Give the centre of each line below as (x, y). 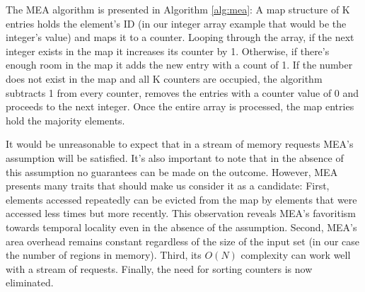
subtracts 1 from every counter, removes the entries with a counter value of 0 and (182, 92)
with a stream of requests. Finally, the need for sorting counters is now (159, 268)
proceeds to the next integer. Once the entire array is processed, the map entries (180, 106)
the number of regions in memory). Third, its (104, 255)
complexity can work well (296, 255)
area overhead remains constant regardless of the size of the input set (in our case (183, 241)
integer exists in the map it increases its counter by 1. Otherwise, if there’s (168, 51)
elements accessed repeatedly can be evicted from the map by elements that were (181, 199)
